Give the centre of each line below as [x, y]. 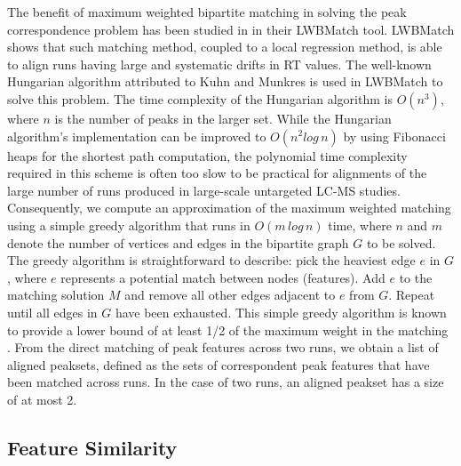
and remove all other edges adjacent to [230, 295]
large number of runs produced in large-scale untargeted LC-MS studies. [204, 190]
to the [416, 277]
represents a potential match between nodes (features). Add [223, 277]
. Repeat [412, 295]
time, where [360, 225]
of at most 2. [42, 399]
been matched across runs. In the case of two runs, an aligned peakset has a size [226, 382]
